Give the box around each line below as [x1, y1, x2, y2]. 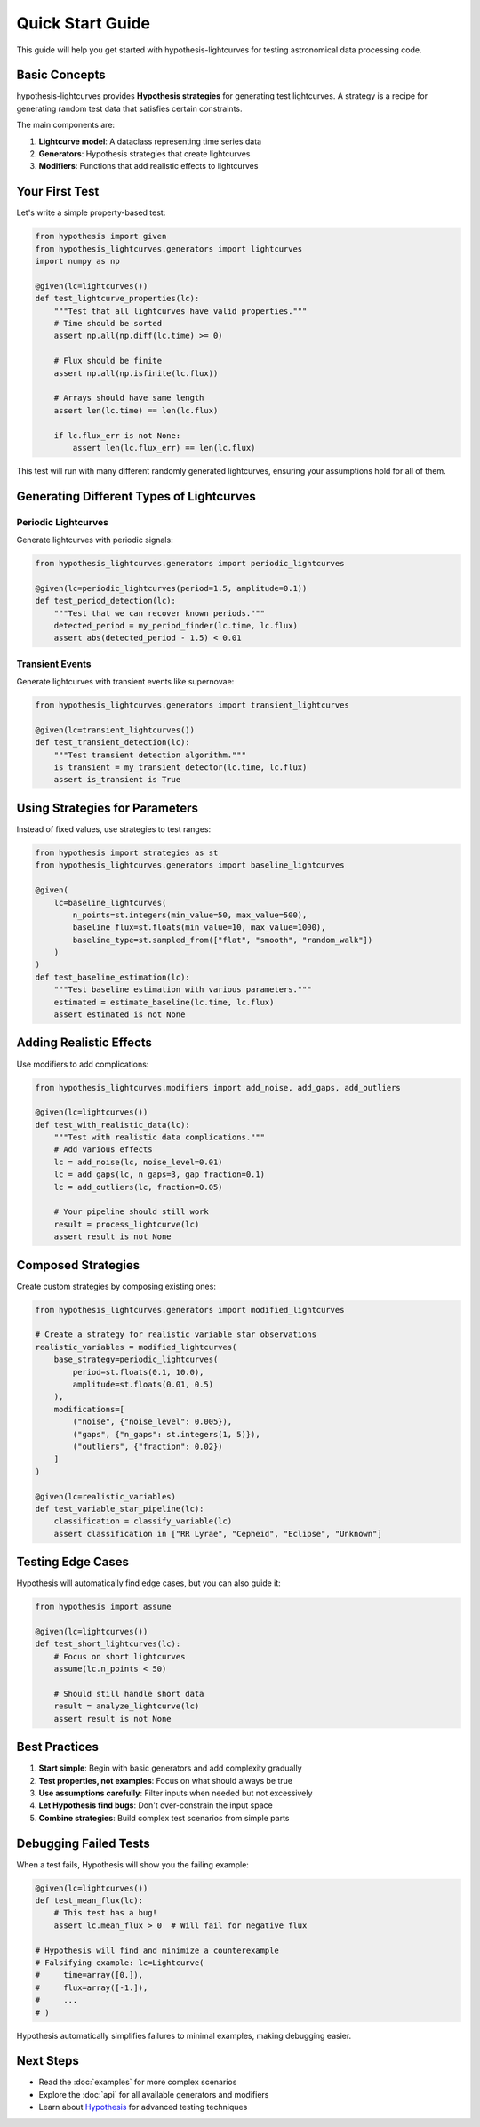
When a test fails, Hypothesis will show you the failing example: [16, 1859, 249, 1870]
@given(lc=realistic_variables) [35, 1491, 177, 1501]
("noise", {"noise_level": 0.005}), [72, 1417, 233, 1427]
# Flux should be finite [53, 356, 163, 366]
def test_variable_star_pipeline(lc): [35, 1503, 204, 1514]
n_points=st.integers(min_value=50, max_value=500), [72, 909, 308, 920]
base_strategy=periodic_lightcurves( [53, 1355, 219, 1364]
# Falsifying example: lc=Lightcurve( [35, 1958, 204, 1968]
